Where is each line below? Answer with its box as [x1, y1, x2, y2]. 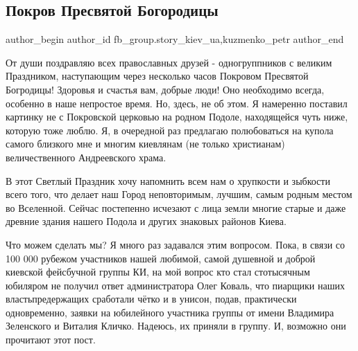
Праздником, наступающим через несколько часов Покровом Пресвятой [6, 69, 309, 83]
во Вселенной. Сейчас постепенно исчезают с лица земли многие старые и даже [6, 200, 346, 215]
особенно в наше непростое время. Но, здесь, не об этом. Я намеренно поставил [6, 96, 348, 110]
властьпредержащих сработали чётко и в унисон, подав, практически [6, 291, 297, 306]
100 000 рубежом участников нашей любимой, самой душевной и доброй [6, 251, 316, 265]
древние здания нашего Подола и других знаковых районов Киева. [6, 214, 287, 228]
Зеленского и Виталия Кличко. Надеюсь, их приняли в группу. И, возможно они [6, 318, 346, 333]
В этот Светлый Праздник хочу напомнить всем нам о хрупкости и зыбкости [6, 173, 330, 188]
